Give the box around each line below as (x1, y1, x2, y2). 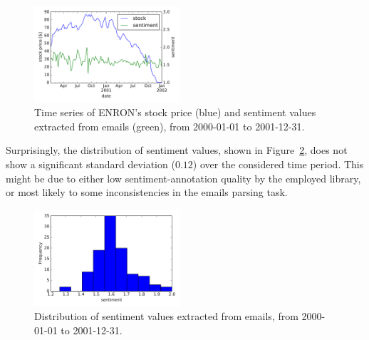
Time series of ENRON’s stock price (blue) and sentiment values (34, 105, 316, 120)
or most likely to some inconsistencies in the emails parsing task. (6, 185, 288, 200)
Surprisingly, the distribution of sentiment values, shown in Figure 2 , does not (6, 143, 348, 158)
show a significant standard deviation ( (6, 157, 175, 172)
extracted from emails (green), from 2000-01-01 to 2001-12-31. (34, 118, 305, 133)
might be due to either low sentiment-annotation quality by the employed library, (6, 170, 361, 185)
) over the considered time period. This (192, 157, 364, 172)
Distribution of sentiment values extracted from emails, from (34, 309, 298, 324)
